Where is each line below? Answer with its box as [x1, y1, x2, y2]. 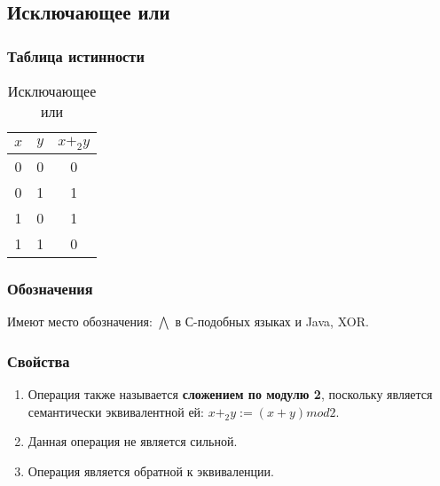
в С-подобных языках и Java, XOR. [175, 312, 369, 331]
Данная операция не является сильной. [27, 432, 238, 451]
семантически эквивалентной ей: [27, 402, 204, 420]
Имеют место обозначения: [7, 312, 153, 331]
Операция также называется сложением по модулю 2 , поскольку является [27, 385, 433, 404]
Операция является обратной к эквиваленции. [27, 462, 274, 480]
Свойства [7, 349, 70, 372]
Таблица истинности [7, 44, 145, 67]
